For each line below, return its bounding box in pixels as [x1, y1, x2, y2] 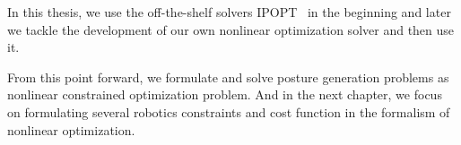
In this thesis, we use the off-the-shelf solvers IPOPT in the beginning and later [7, 3, 451, 21]
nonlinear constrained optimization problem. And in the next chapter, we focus [7, 85, 442, 104]
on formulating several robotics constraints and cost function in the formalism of [7, 102, 450, 121]
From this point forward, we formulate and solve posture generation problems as [7, 67, 449, 86]
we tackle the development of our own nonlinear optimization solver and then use [7, 20, 455, 38]
